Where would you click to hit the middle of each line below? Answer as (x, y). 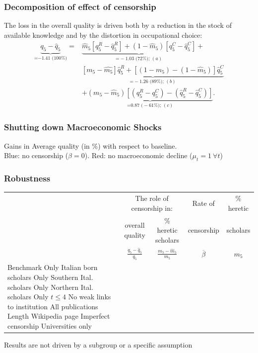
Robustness (27, 178)
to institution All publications (53, 306)
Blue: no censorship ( (36, 155)
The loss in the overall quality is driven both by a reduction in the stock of (118, 25)
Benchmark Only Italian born (53, 267)
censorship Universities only (50, 325)
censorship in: (152, 208)
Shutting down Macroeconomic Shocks (83, 127)
